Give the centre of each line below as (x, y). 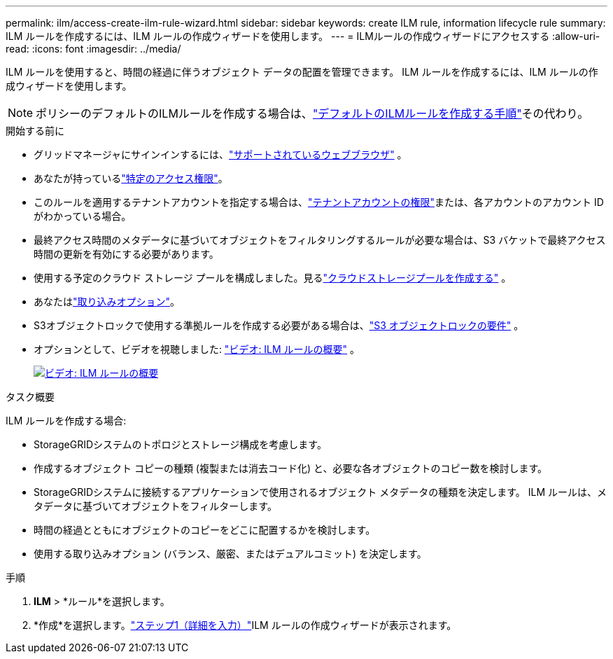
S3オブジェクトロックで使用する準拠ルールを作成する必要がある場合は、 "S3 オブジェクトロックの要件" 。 (279, 325)
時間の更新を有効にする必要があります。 (126, 254)
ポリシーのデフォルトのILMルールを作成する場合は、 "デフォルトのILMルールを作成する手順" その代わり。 (312, 113)
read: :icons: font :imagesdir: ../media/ (93, 49)
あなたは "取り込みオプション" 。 (107, 301)
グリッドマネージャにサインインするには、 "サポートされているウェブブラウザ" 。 (220, 154)
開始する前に (35, 131)
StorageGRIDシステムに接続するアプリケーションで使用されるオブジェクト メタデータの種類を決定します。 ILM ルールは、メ (320, 492)
